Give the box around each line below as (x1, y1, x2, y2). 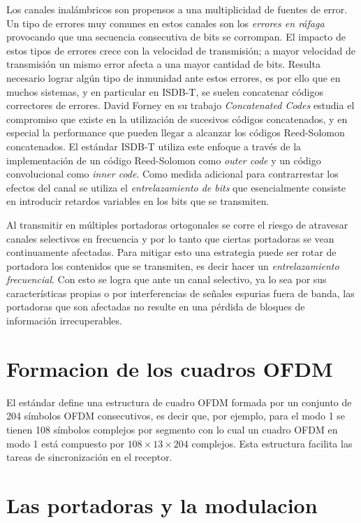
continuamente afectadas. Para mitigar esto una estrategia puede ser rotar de (6, 245, 337, 259)
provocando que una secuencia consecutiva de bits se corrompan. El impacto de (6, 29, 346, 44)
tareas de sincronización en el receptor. (6, 450, 172, 464)
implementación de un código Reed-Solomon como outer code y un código (6, 152, 321, 167)
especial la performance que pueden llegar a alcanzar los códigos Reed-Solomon (6, 125, 345, 140)
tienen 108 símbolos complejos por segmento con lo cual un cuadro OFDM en (6, 422, 338, 436)
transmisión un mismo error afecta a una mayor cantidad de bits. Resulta (6, 57, 321, 71)
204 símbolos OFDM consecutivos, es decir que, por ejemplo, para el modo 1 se (6, 408, 346, 423)
